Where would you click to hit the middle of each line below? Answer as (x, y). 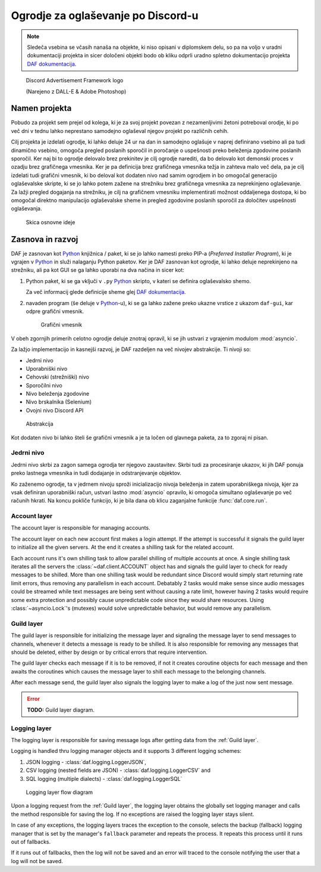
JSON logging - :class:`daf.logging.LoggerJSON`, (86, 762)
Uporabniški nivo (47, 368)
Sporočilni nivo (44, 385)
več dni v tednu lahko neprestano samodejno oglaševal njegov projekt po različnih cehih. (120, 131)
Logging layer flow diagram (59, 792)
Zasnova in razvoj (45, 239)
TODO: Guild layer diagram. (61, 710)
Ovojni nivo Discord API (55, 410)
